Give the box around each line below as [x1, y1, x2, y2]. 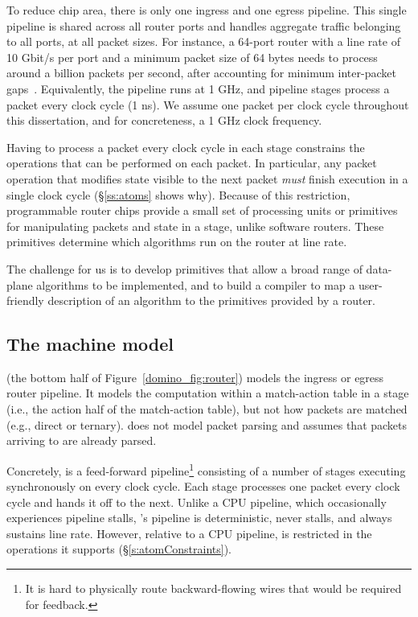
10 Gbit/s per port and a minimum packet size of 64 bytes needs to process [6, 48, 378, 65]
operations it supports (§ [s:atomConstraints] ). [6, 541, 232, 557]
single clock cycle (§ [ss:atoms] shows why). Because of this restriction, [6, 186, 350, 203]
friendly [6, 292, 44, 309]
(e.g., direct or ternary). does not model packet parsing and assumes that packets [6, 416, 408, 433]
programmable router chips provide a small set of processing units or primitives [6, 202, 398, 219]
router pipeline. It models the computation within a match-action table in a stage [6, 385, 409, 401]
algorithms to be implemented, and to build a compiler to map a [36, 276, 355, 293]
